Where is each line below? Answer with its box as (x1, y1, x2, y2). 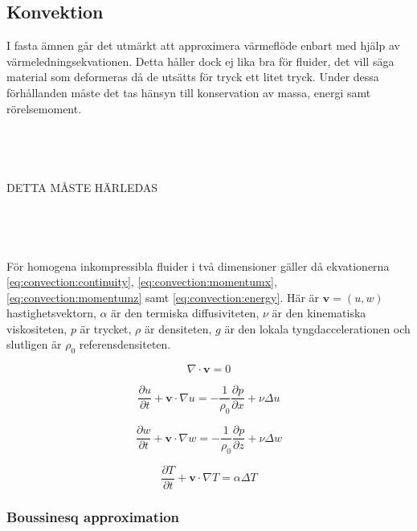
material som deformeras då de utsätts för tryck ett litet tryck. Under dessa (6, 68, 379, 85)
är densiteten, (145, 320, 212, 337)
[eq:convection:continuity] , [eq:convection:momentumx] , (6, 273, 277, 290)
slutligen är (6, 336, 62, 353)
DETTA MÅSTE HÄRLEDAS (6, 178, 158, 195)
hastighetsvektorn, (6, 304, 96, 321)
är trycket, (80, 320, 132, 337)
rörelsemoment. (6, 100, 82, 116)
